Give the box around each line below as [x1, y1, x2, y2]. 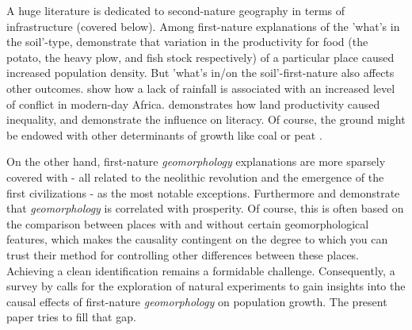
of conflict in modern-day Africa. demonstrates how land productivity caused [6, 95, 380, 112]
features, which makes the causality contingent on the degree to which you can [6, 231, 388, 247]
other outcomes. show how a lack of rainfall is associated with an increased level [6, 79, 395, 96]
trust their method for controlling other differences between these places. [6, 246, 360, 263]
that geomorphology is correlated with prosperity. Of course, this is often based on [6, 200, 404, 217]
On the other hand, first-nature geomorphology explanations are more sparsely [6, 153, 386, 170]
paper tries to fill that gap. [6, 309, 136, 325]
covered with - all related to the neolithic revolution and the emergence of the [6, 168, 384, 185]
